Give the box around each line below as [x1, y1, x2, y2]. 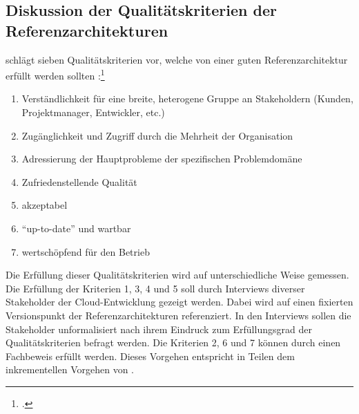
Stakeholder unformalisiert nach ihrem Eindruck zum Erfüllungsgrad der [6, 321, 312, 336]
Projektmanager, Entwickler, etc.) [21, 105, 165, 120]
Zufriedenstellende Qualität [21, 174, 137, 189]
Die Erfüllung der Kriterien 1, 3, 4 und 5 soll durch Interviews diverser [6, 281, 305, 295]
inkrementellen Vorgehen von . [6, 362, 134, 377]
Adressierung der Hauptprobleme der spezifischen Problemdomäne [21, 151, 302, 166]
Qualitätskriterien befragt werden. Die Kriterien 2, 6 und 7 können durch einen [6, 335, 341, 350]
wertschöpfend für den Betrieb [21, 244, 150, 258]
